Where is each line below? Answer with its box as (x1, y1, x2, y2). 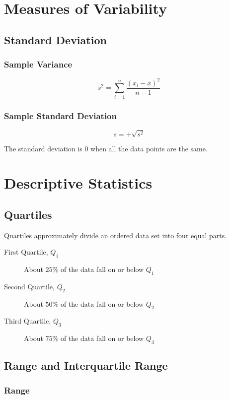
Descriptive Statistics (4, 173, 153, 193)
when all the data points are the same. (90, 143, 208, 154)
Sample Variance (4, 58, 73, 70)
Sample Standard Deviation (4, 109, 117, 122)
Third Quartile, (4, 316, 51, 326)
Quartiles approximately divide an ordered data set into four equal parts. (4, 230, 227, 240)
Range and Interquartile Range (4, 358, 168, 373)
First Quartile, (4, 247, 48, 257)
